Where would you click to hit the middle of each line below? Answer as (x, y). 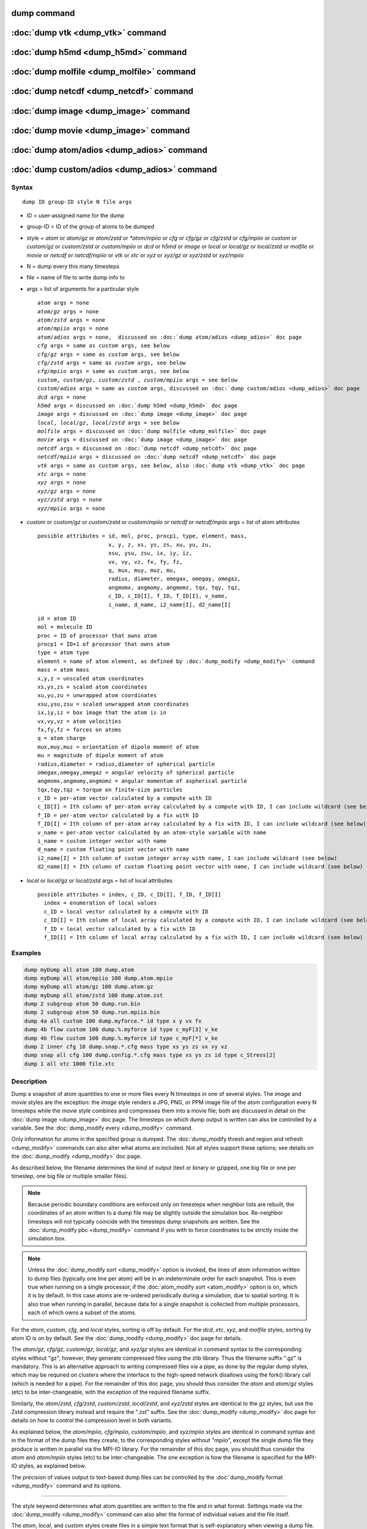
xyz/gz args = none (67, 491)
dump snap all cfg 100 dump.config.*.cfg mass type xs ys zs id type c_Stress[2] (150, 1055)
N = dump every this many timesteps (73, 267)
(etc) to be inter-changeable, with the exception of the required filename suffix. (111, 1392)
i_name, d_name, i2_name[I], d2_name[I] (169, 605)
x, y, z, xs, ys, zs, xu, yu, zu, (160, 545)
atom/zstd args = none (72, 320)
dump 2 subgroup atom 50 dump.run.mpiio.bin (92, 1013)
